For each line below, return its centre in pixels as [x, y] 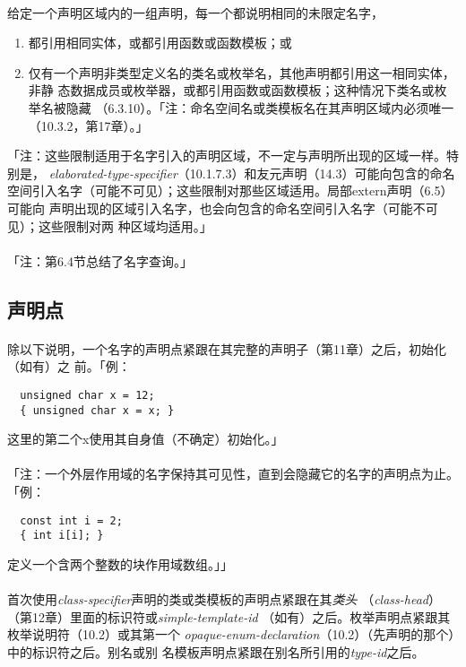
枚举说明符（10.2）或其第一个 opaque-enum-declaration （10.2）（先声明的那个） [231, 634]
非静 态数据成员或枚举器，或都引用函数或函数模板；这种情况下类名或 [231, 90]
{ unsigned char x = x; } [97, 410]
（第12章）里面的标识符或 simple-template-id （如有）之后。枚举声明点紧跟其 [229, 616]
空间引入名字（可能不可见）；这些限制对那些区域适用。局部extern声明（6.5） [230, 191]
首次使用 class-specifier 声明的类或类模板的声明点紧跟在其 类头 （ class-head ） [224, 599]
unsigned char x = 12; [87, 395]
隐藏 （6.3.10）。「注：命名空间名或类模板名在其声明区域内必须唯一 [260, 107]
